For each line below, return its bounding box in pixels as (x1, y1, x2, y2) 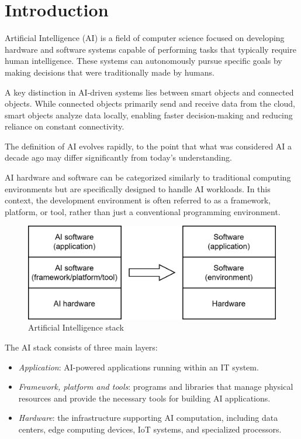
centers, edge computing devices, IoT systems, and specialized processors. (18, 423, 282, 435)
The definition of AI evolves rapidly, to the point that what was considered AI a (5, 139, 292, 152)
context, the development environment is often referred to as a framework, (5, 194, 271, 206)
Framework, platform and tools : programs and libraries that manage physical (18, 380, 293, 393)
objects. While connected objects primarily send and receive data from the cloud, (5, 97, 295, 110)
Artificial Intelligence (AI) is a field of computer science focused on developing (5, 32, 285, 44)
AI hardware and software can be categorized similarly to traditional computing (5, 171, 291, 183)
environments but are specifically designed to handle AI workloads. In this (5, 182, 271, 195)
